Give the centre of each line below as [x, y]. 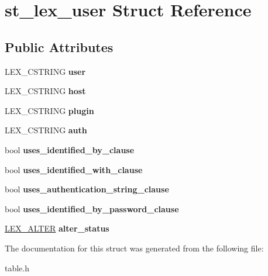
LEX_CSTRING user [45, 71]
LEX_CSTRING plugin [49, 110]
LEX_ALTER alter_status [57, 228]
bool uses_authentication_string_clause [87, 189]
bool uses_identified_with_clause [74, 169]
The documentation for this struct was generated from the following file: [134, 248]
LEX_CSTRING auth [46, 130]
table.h [17, 268]
